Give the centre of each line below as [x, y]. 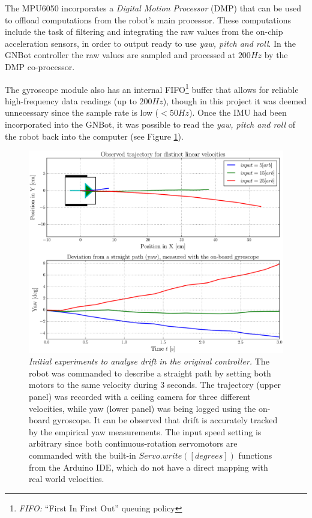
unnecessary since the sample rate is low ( [82, 112]
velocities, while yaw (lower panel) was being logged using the [142, 408]
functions [255, 455]
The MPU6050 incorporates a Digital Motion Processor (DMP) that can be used [153, 8]
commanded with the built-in [82, 455]
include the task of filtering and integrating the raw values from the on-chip [144, 31]
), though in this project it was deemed [235, 100]
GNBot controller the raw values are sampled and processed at [120, 55]
